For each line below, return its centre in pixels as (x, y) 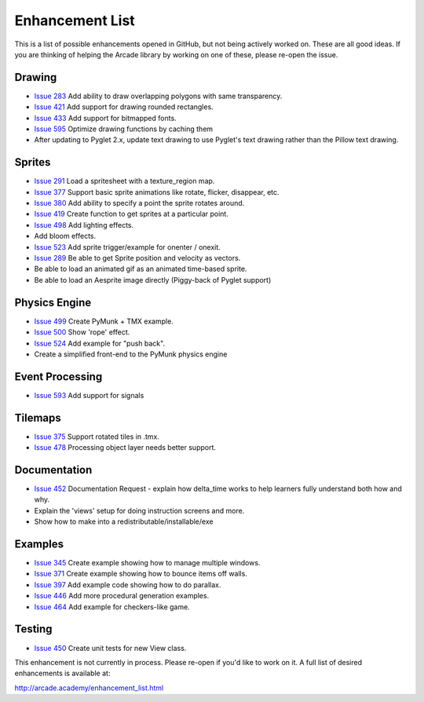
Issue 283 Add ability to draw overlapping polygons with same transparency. (158, 96)
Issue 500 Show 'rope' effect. (82, 332)
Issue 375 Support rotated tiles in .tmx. (97, 437)
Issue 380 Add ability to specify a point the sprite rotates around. (139, 203)
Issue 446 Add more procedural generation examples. (122, 596)
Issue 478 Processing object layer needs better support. (125, 448)
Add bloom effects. (65, 236)
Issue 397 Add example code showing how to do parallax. (128, 584)
